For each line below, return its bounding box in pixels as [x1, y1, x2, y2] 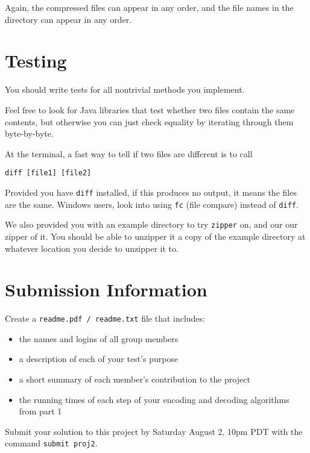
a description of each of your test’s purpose [19, 352, 179, 365]
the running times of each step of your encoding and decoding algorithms [19, 393, 289, 405]
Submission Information [5, 277, 207, 302]
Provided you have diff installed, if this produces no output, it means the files [5, 186, 297, 198]
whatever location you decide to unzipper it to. [5, 242, 179, 254]
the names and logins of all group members [19, 332, 179, 345]
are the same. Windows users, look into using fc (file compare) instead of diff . [5, 198, 299, 210]
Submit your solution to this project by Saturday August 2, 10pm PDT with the [5, 425, 303, 437]
